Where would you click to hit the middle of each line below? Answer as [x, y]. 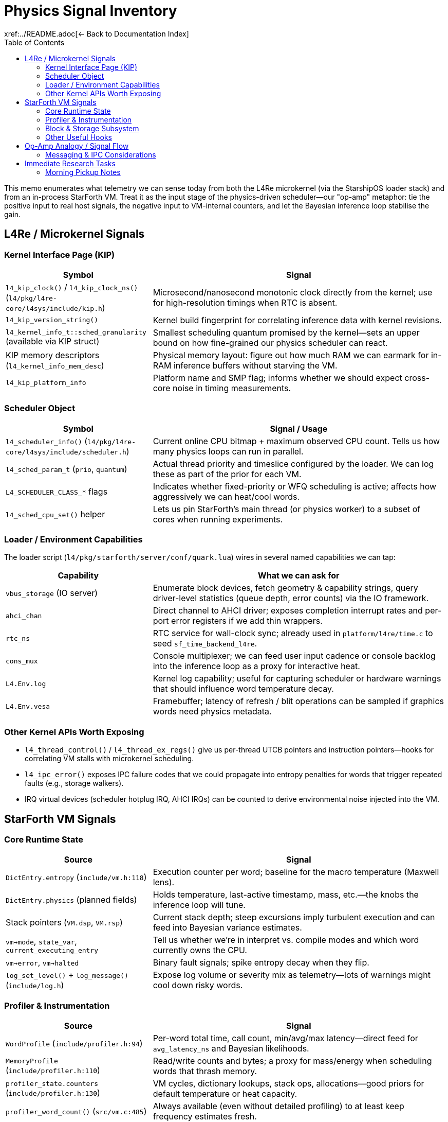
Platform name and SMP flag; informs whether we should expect [277, 378]
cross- [417, 378]
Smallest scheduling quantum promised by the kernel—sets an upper [286, 332]
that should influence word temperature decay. [243, 689]
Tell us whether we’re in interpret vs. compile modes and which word [286, 940]
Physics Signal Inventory [91, 11]
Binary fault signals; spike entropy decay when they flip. [261, 963]
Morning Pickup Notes [83, 172]
